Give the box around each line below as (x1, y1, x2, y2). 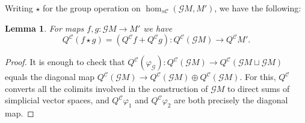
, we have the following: (214, 2, 301, 14)
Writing (5, 2, 33, 14)
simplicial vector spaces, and (5, 94, 109, 106)
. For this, (239, 70, 276, 83)
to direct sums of (227, 82, 290, 94)
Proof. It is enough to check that (5, 56, 125, 68)
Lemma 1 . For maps (5, 21, 84, 34)
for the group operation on (43, 2, 141, 14)
